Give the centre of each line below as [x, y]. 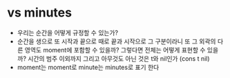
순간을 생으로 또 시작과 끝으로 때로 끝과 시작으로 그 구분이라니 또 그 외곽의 [116, 41]
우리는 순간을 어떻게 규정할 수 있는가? [68, 32]
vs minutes [40, 13]
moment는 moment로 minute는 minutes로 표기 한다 [88, 67]
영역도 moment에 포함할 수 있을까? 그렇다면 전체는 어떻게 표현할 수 [115, 50]
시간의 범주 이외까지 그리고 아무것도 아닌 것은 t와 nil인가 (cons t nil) [118, 58]
